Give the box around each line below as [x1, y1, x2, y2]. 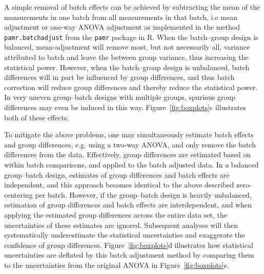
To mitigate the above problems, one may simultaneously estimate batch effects [4, 129, 254, 140]
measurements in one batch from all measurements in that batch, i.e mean [4, 11, 237, 22]
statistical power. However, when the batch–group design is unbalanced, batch [4, 61, 250, 72]
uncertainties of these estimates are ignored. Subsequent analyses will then [4, 219, 238, 230]
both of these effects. [4, 112, 69, 122]
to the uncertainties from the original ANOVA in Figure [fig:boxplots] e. [4, 259, 229, 270]
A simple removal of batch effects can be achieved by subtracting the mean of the [4, 2, 260, 12]
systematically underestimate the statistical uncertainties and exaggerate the [4, 229, 245, 240]
